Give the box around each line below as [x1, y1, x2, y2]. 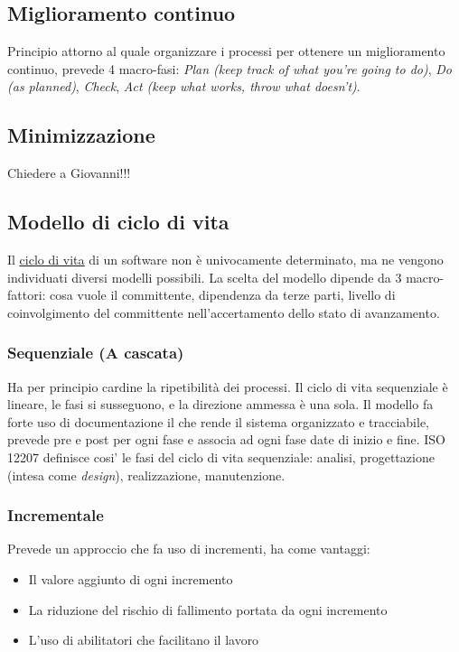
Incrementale [7, 504, 104, 526]
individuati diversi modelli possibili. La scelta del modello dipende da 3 [7, 267, 402, 286]
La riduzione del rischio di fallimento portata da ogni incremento [28, 600, 388, 619]
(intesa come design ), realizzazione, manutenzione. [7, 465, 286, 484]
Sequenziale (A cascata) [7, 341, 184, 364]
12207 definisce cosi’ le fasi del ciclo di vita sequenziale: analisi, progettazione [7, 447, 435, 466]
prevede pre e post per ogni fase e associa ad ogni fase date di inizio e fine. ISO [7, 430, 446, 449]
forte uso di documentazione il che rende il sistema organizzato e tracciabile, [7, 412, 430, 431]
